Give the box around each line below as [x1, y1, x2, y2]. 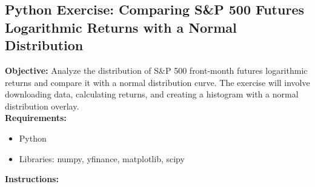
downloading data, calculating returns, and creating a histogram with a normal [5, 88, 299, 100]
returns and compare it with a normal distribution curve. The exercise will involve [5, 76, 310, 88]
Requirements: [5, 111, 67, 124]
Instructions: [5, 172, 59, 185]
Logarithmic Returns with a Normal [5, 18, 237, 36]
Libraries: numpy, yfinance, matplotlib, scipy [19, 152, 185, 165]
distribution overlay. [5, 99, 79, 112]
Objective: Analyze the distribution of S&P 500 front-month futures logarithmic [5, 64, 308, 76]
